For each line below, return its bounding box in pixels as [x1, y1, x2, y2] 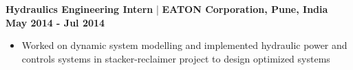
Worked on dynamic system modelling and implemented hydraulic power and [21, 38, 347, 52]
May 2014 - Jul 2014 [6, 15, 105, 29]
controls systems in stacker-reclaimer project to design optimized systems [21, 51, 330, 65]
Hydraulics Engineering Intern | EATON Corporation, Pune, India [6, 2, 328, 16]
